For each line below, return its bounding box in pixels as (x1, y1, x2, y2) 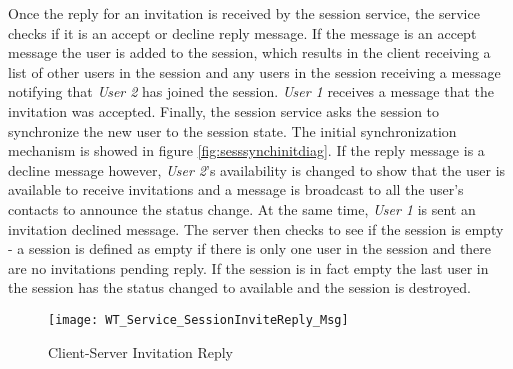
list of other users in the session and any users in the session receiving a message (8, 61, 501, 82)
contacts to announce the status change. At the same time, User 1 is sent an (8, 198, 476, 219)
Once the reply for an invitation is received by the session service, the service (8, 3, 480, 23)
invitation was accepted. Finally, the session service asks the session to (8, 100, 440, 121)
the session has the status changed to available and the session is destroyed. (8, 277, 471, 298)
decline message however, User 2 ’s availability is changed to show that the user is (8, 159, 506, 180)
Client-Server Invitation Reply (48, 341, 234, 362)
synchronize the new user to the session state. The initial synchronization (8, 120, 457, 141)
